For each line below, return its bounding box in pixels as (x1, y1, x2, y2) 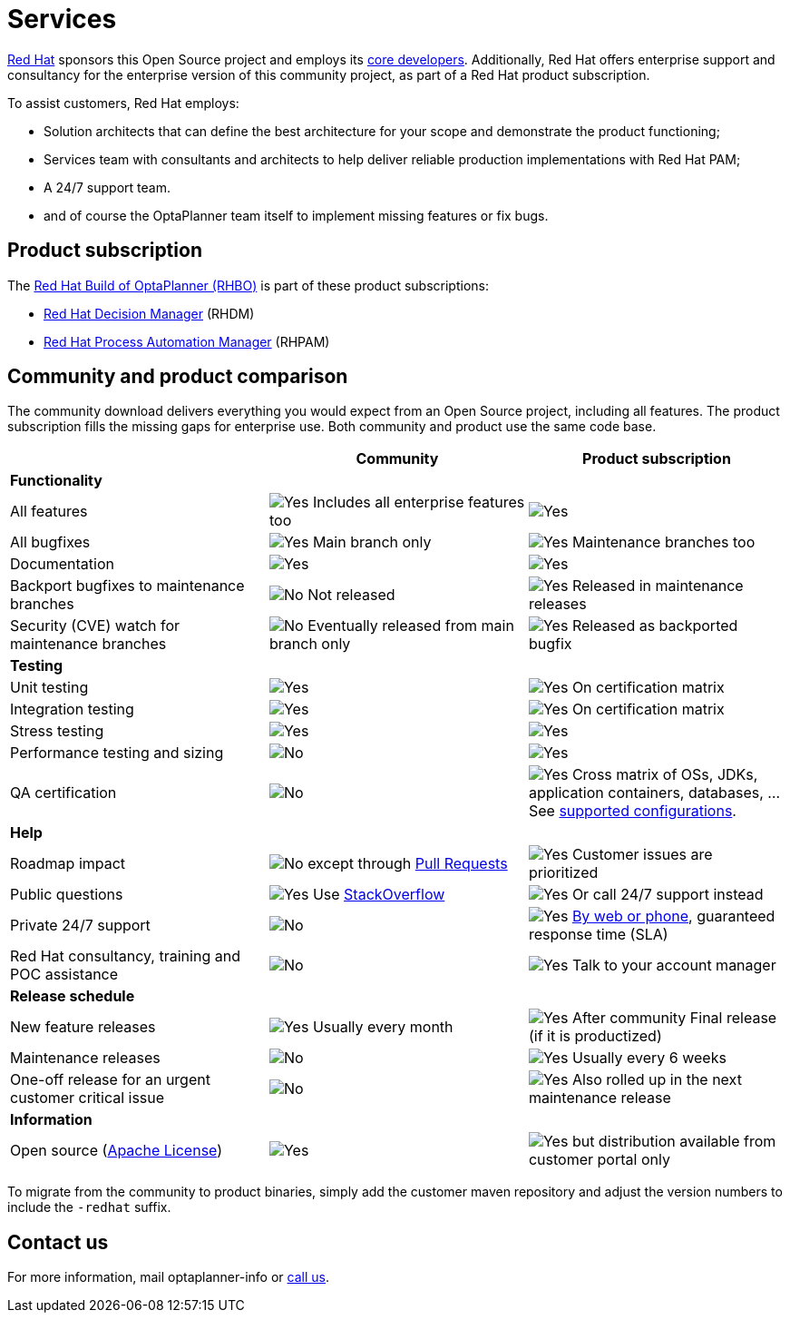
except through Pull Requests (307, 854, 508, 873)
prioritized (528, 863, 599, 882)
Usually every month (312, 1018, 454, 1037)
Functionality (10, 471, 102, 490)
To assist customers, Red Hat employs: (7, 94, 239, 111)
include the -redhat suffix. (7, 1199, 171, 1216)
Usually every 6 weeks (571, 1049, 727, 1068)
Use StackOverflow (312, 885, 445, 904)
